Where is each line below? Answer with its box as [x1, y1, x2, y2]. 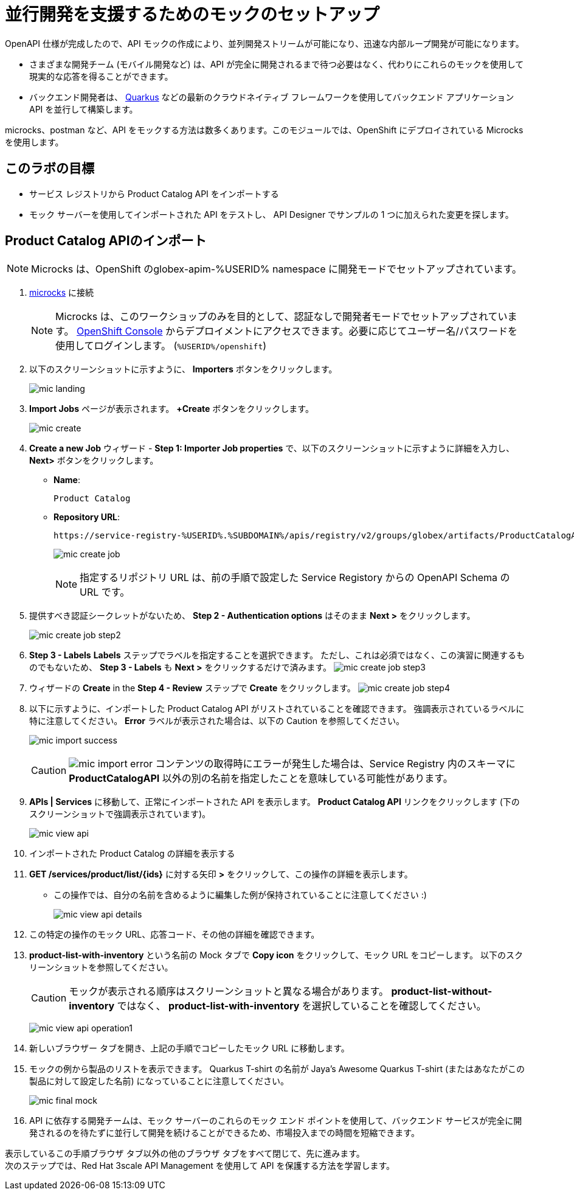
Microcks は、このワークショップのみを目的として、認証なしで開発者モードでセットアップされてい [55, 310, 508, 323]
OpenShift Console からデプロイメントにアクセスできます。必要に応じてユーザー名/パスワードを [76, 325, 518, 338]
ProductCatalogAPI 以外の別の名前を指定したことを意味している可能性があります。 [69, 772, 453, 785]
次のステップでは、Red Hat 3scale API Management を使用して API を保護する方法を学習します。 [5, 1160, 395, 1171]
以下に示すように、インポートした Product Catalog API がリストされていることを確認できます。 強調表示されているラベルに [29, 703, 525, 714]
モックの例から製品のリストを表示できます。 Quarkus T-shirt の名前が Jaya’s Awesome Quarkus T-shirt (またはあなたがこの [29, 1064, 525, 1075]
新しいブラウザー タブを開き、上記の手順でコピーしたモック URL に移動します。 [29, 1043, 350, 1054]
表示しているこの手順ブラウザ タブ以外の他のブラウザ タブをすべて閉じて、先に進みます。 [5, 1148, 365, 1159]
